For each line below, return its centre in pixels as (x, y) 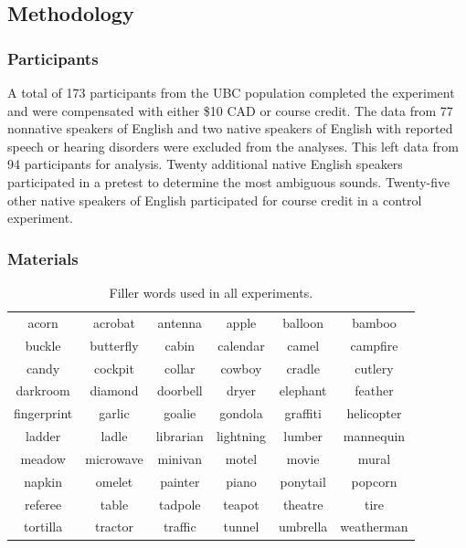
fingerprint (43, 413)
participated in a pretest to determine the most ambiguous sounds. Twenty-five (229, 181)
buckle (43, 345)
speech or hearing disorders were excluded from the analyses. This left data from (233, 146)
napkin (43, 481)
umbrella (303, 527)
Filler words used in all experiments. (211, 292)
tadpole (180, 504)
